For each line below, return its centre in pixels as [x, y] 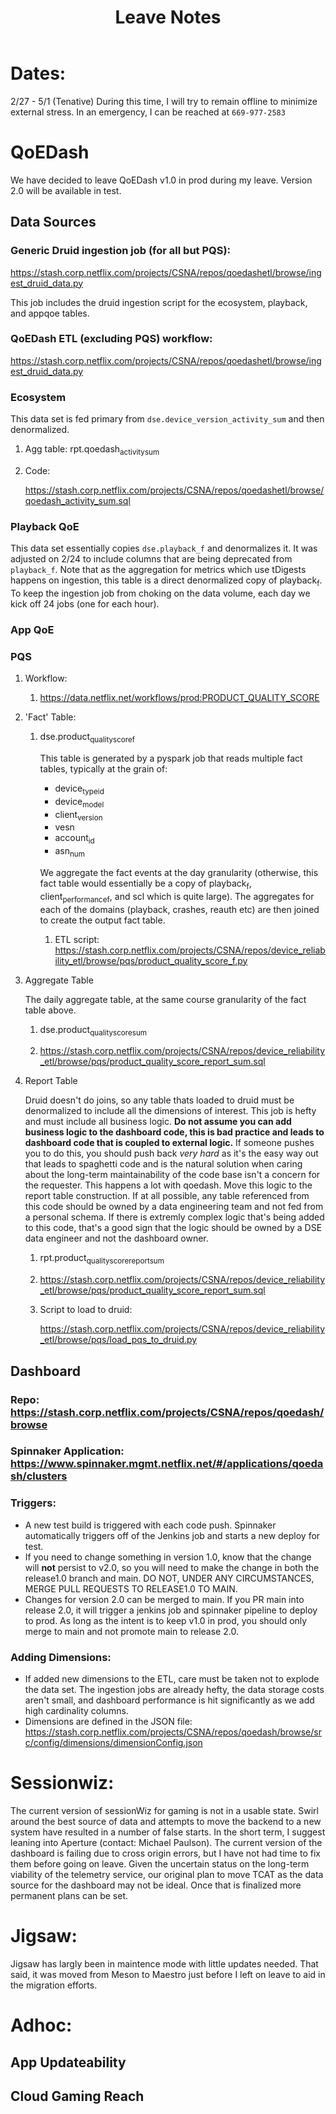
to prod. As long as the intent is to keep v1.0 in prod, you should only [166, 1620]
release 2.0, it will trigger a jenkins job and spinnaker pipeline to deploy [171, 1610]
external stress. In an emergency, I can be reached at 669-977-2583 [148, 112]
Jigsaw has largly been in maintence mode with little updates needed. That [164, 1963]
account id [74, 839]
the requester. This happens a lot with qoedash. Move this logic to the [168, 1185]
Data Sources [53, 222]
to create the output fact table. [102, 920]
